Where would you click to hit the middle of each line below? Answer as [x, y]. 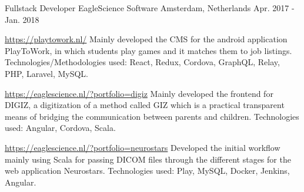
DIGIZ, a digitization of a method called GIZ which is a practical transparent [145, 105]
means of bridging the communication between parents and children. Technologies [152, 116]
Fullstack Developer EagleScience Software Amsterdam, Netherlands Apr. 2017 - [150, 8]
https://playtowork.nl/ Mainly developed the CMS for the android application [146, 39]
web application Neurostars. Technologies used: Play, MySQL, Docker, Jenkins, [147, 171]
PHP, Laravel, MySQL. [47, 73]
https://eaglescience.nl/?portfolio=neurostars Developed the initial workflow [143, 147]
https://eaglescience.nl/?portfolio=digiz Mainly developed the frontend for [139, 93]
